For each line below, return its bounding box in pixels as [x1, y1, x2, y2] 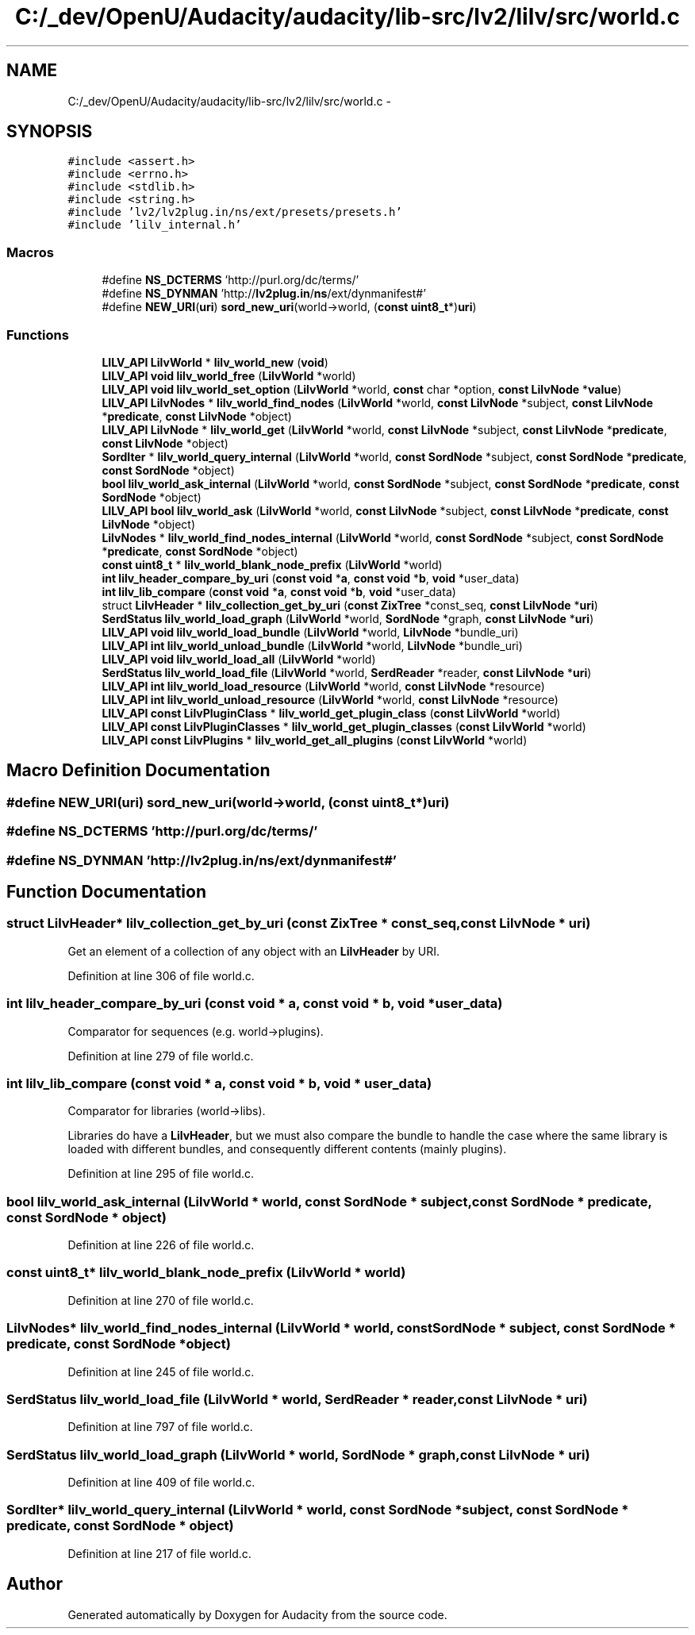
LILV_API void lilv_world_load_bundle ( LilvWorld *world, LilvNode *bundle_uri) [102, 625, 519, 639]
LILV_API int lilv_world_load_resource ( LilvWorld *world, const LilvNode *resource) [102, 679, 545, 693]
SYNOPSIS [6, 121, 93, 142]
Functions [6, 326, 69, 343]
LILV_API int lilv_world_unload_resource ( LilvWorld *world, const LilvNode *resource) [102, 692, 559, 706]
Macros [6, 244, 54, 260]
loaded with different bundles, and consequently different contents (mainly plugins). [67, 1142, 507, 1156]
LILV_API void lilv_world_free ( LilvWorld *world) [102, 368, 356, 383]
